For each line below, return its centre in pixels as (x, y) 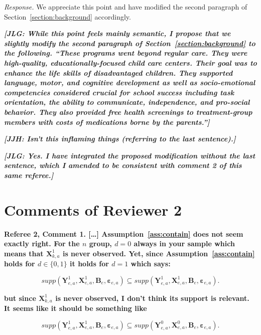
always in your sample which (184, 243)
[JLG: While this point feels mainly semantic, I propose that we (117, 33)
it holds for (89, 264)
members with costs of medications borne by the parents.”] (107, 122)
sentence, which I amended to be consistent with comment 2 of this (123, 165)
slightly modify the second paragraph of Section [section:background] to (130, 43)
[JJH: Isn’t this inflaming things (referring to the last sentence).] (120, 139)
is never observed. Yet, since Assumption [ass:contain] (159, 253)
